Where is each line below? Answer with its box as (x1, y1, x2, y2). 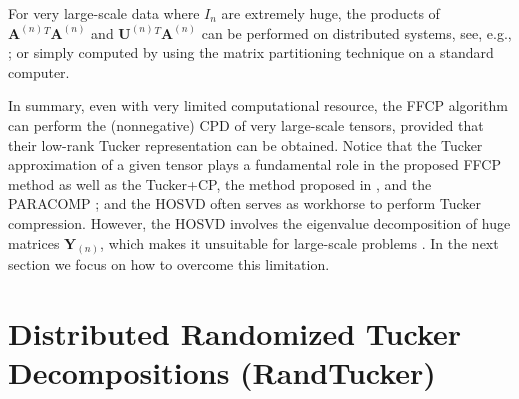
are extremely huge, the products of (221, 3, 440, 23)
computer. (8, 61, 70, 82)
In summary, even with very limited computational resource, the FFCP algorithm (8, 95, 508, 116)
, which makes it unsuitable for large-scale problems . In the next (100, 232, 499, 253)
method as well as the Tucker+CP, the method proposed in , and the (8, 173, 432, 194)
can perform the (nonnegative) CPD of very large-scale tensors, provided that (8, 114, 484, 135)
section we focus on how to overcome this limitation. (8, 254, 330, 275)
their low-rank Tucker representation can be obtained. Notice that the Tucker (8, 134, 483, 155)
